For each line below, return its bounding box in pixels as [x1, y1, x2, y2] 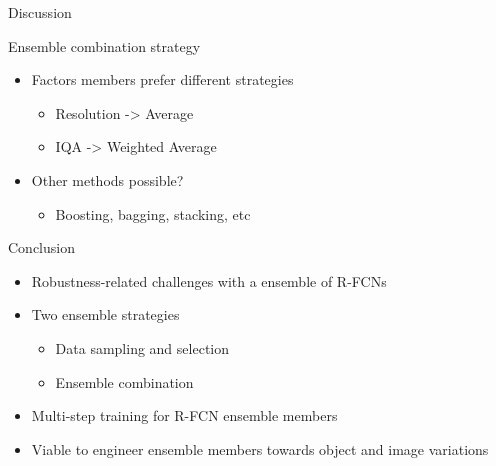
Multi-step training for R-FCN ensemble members [31, 405, 338, 426]
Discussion [8, 2, 72, 22]
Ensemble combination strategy [8, 35, 201, 56]
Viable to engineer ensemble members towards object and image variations [31, 438, 489, 459]
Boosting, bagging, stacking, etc [55, 203, 251, 224]
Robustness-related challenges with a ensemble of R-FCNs [31, 270, 387, 291]
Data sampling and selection [55, 337, 229, 358]
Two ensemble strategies [31, 304, 180, 325]
